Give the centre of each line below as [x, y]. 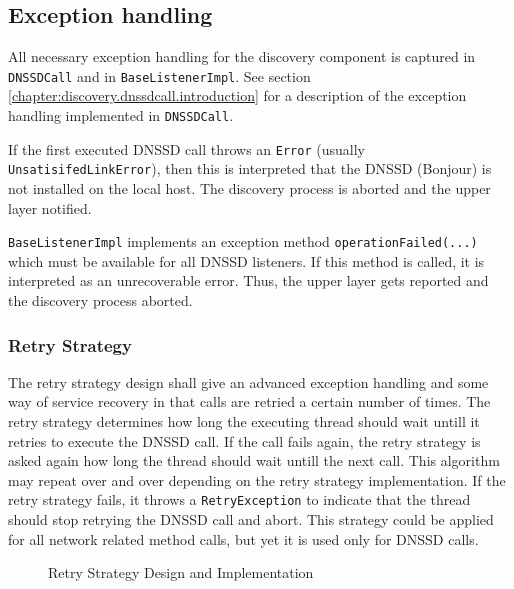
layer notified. [50, 207]
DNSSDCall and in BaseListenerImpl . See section [159, 75]
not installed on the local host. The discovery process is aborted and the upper [249, 188]
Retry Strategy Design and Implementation [181, 572]
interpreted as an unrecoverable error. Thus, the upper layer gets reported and [248, 280]
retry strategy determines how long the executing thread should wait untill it [244, 421]
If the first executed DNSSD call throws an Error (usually [186, 148]
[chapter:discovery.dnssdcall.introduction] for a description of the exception [237, 95]
